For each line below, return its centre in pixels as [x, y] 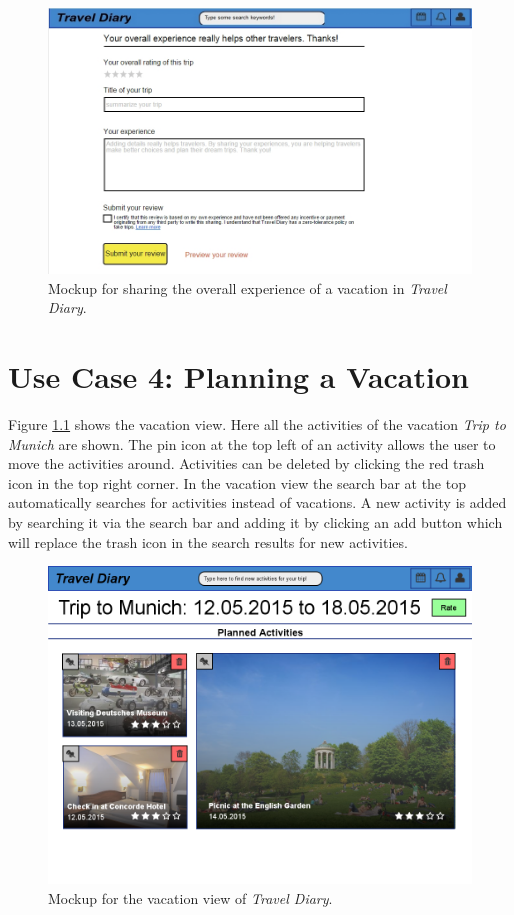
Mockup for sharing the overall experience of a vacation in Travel [247, 287]
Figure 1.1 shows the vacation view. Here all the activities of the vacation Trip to [257, 424]
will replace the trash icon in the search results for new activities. [208, 541]
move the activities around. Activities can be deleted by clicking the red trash [246, 463]
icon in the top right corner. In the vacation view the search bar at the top [237, 482]
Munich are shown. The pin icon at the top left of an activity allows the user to [252, 443]
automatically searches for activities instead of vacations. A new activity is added [257, 502]
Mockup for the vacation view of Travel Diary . [190, 897]
